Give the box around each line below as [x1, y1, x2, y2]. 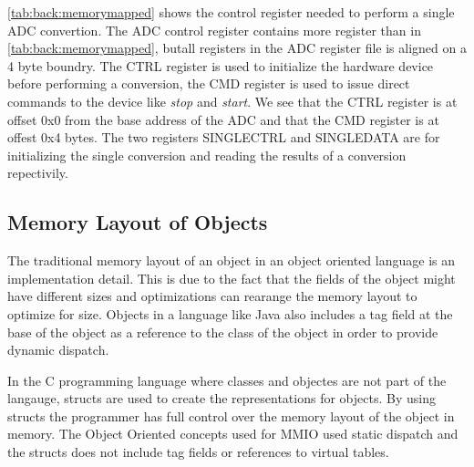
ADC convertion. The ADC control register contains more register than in [7, 20, 421, 39]
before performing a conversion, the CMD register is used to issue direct [7, 74, 410, 93]
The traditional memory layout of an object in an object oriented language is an [7, 251, 455, 270]
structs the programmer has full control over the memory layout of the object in [7, 406, 455, 425]
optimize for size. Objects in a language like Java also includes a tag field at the [7, 304, 453, 323]
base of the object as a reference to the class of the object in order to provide [7, 322, 438, 341]
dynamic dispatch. [7, 340, 109, 359]
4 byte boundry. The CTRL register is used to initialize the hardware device [7, 56, 434, 75]
